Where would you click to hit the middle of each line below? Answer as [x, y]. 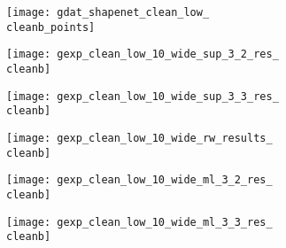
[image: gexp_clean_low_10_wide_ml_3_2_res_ [139, 180]
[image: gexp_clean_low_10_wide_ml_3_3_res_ [139, 222]
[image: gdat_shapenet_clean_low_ [108, 12]
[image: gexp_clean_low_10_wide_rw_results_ [139, 138]
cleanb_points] [51, 27]
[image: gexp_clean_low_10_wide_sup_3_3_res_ [143, 96]
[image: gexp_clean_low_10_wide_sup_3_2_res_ [143, 54]
